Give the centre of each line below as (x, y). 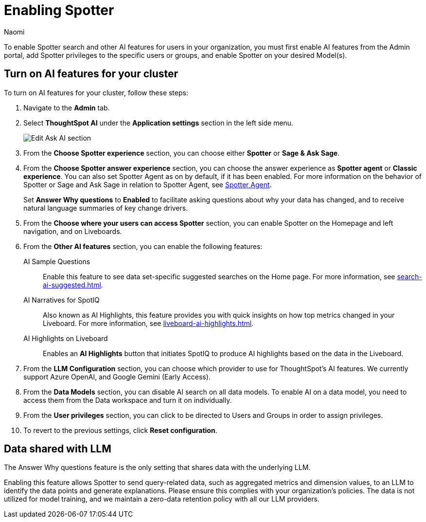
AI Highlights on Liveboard (66, 338)
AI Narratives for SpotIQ (62, 300)
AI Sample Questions (57, 261)
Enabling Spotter (59, 10)
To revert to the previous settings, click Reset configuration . (120, 430)
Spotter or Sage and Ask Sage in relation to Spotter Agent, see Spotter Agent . (148, 184)
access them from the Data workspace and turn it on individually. (128, 400)
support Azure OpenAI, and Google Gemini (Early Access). (117, 377)
